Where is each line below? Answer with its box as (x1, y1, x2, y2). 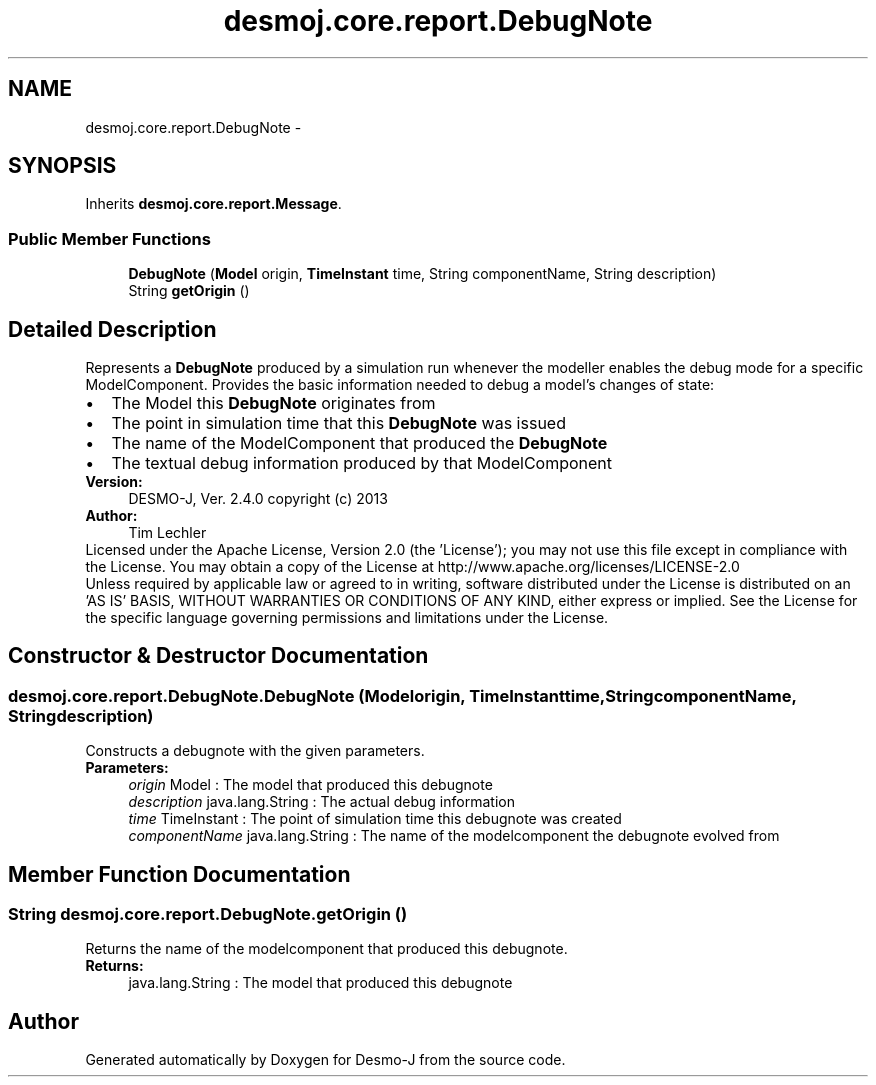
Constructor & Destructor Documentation (8, 643, 429, 669)
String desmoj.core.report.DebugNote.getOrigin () (8, 904, 408, 925)
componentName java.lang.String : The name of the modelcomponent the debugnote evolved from (128, 827, 780, 845)
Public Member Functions (8, 228, 211, 249)
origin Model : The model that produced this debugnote (128, 776, 493, 794)
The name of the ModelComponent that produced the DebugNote (111, 433, 608, 454)
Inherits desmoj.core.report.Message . (85, 195, 342, 213)
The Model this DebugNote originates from (111, 393, 436, 414)
